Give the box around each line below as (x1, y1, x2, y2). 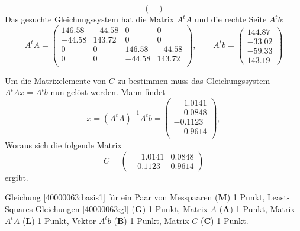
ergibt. (5, 171, 28, 183)
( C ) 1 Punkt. (201, 214, 249, 226)
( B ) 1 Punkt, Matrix (114, 214, 189, 226)
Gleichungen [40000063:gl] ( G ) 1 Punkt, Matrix (35, 203, 208, 214)
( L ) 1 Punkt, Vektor (22, 214, 96, 226)
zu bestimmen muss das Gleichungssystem (117, 74, 270, 86)
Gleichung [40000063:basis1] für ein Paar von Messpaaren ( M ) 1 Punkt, (5, 191, 265, 203)
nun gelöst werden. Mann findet (50, 86, 166, 98)
